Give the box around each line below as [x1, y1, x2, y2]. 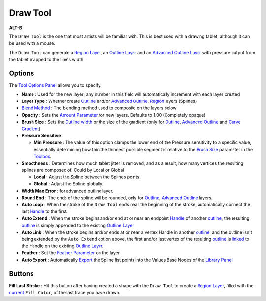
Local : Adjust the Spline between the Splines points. [33, 174, 141, 180]
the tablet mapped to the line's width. [9, 57, 85, 63]
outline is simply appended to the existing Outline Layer [21, 222, 134, 228]
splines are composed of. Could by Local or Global [21, 167, 124, 173]
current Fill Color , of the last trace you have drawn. [9, 290, 121, 296]
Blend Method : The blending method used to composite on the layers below [21, 105, 177, 111]
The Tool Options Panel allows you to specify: [9, 82, 102, 88]
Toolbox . [33, 153, 52, 159]
